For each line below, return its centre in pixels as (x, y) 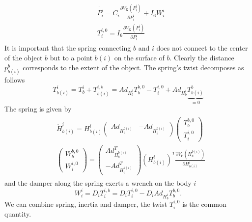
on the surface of (139, 58)
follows (15, 79)
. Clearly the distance (202, 58)
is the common (204, 204)
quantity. (18, 214)
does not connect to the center (202, 48)
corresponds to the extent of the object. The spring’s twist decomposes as (133, 67)
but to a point (71, 58)
